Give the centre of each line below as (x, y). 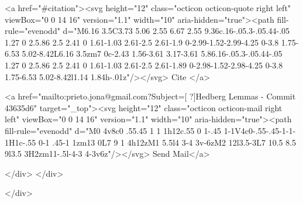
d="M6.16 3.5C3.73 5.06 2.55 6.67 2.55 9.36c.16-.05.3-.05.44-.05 (176, 31)
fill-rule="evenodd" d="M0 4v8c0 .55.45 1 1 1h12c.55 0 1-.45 (113, 130)
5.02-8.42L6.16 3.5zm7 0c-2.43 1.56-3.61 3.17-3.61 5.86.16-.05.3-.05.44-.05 (152, 54)
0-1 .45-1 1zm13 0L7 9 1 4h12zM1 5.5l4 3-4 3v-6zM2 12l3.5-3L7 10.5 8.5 (167, 142)
